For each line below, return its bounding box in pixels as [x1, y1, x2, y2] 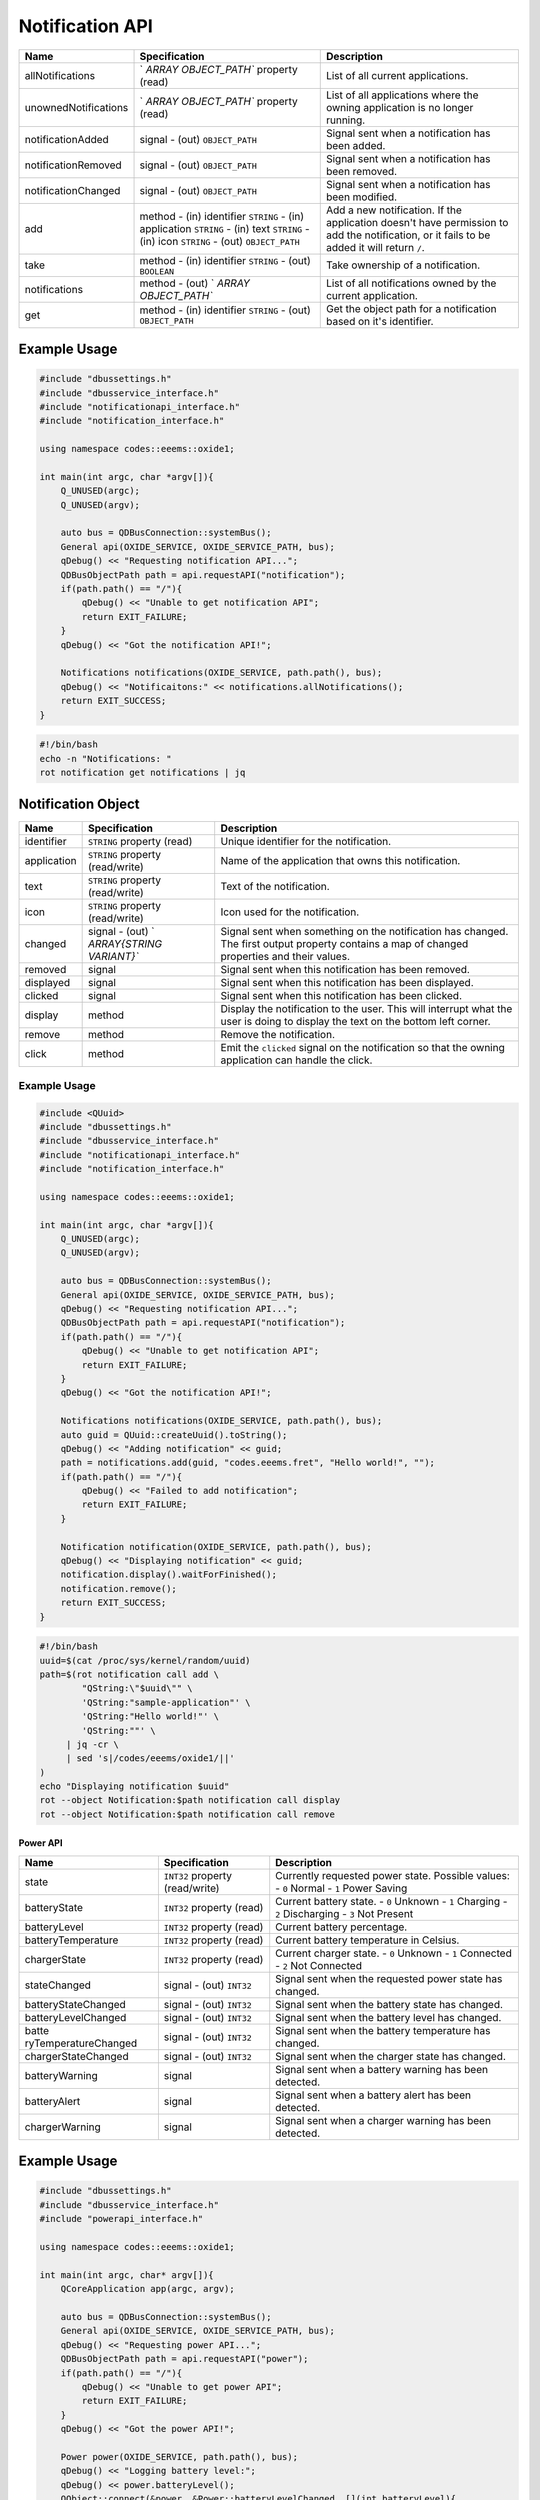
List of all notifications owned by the [325, 276, 497, 290]
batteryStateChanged [24, 1997, 127, 2011]
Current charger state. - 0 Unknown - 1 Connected [275, 1946, 512, 1960]
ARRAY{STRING [87, 937, 163, 951]
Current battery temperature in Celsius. [275, 1933, 460, 1947]
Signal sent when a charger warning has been [275, 2113, 492, 2127]
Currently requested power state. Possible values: [275, 1868, 510, 1882]
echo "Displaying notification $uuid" [39, 1781, 230, 1792]
